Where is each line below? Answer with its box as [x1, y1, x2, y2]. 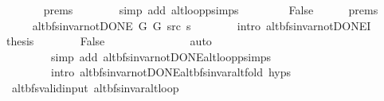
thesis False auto [6, 33, 212, 49]
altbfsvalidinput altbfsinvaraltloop [11, 79, 179, 95]
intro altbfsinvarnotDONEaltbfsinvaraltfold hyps [50, 64, 292, 80]
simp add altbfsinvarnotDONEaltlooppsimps [50, 48, 272, 64]
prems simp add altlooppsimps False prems [43, 2, 378, 17]
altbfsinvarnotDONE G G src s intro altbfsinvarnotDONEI [32, 17, 371, 33]
